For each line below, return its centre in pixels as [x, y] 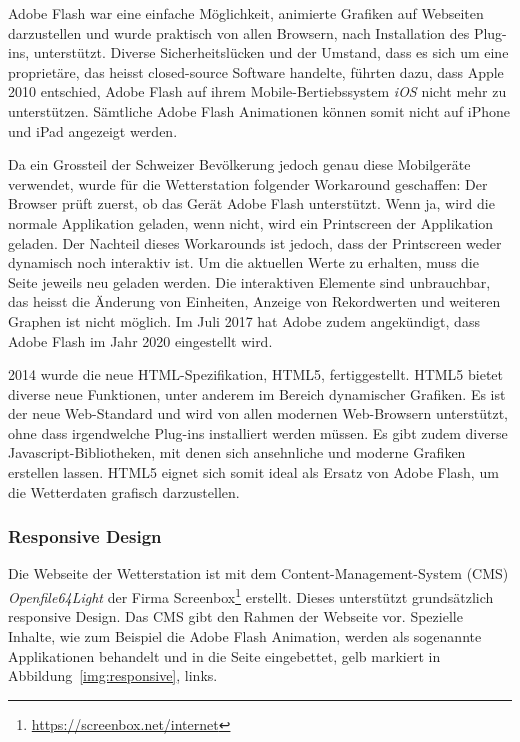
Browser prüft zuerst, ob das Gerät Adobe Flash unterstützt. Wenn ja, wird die [251, 203]
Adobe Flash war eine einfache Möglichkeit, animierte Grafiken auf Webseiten [246, 13]
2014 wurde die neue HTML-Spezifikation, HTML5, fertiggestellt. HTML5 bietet [256, 374]
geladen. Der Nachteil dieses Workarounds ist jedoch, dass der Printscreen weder [255, 242]
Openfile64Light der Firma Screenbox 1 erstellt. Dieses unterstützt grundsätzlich [251, 595]
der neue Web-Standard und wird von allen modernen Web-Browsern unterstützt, [258, 413]
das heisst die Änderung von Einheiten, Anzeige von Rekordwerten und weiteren [254, 301]
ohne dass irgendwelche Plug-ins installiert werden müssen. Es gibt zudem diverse [258, 432]
